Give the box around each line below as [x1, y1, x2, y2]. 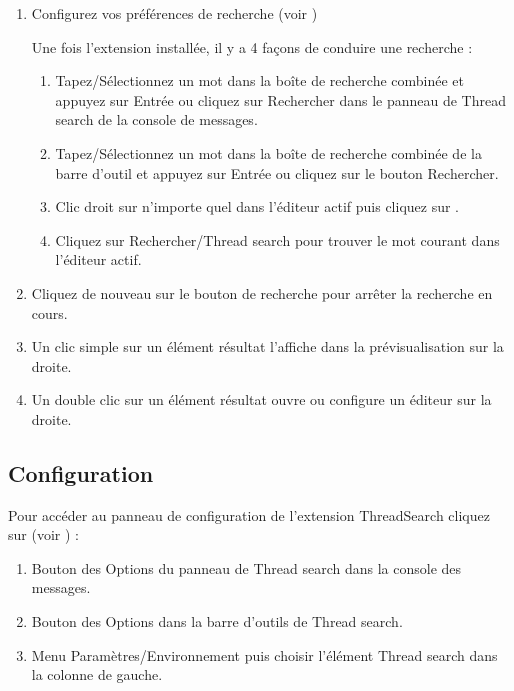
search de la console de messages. [55, 109, 258, 130]
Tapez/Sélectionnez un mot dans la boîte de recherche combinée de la [55, 142, 482, 163]
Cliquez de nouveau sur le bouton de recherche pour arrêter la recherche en [31, 282, 493, 303]
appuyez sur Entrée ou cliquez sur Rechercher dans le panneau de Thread [55, 89, 506, 110]
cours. [31, 302, 68, 323]
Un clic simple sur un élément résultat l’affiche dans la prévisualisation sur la [31, 336, 504, 357]
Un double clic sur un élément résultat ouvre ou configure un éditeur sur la [31, 389, 492, 410]
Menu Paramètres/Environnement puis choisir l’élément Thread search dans [31, 644, 498, 665]
